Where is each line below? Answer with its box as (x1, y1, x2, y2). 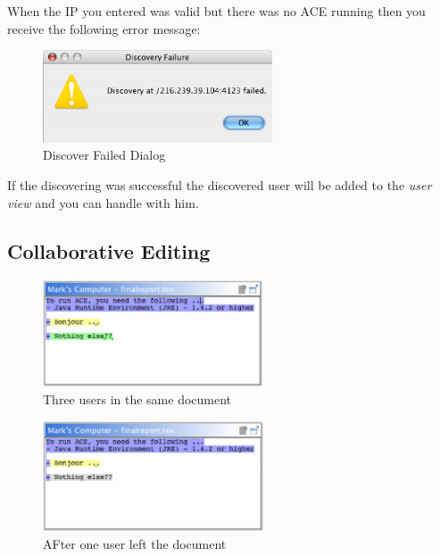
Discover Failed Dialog (43, 145, 166, 164)
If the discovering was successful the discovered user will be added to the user (7, 176, 432, 195)
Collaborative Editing (7, 237, 211, 264)
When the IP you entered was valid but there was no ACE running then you (7, 2, 426, 20)
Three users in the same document (43, 390, 232, 409)
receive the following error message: (7, 19, 201, 37)
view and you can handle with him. (7, 193, 199, 212)
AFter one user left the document (43, 535, 227, 553)
